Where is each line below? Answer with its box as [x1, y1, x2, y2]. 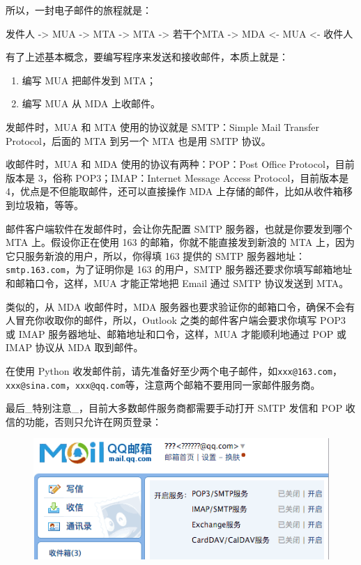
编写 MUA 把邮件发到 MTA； [22, 72, 156, 87]
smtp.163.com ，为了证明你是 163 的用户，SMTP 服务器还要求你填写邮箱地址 [6, 262, 353, 277]
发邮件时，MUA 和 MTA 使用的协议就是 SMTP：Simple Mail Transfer [6, 119, 319, 134]
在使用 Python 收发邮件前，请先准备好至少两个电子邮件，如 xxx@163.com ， [6, 363, 343, 378]
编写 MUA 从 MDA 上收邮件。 [22, 96, 160, 111]
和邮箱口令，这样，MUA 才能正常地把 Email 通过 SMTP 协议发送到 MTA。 [6, 275, 349, 290]
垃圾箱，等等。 [15, 197, 84, 212]
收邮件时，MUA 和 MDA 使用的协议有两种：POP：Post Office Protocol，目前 [6, 157, 355, 171]
